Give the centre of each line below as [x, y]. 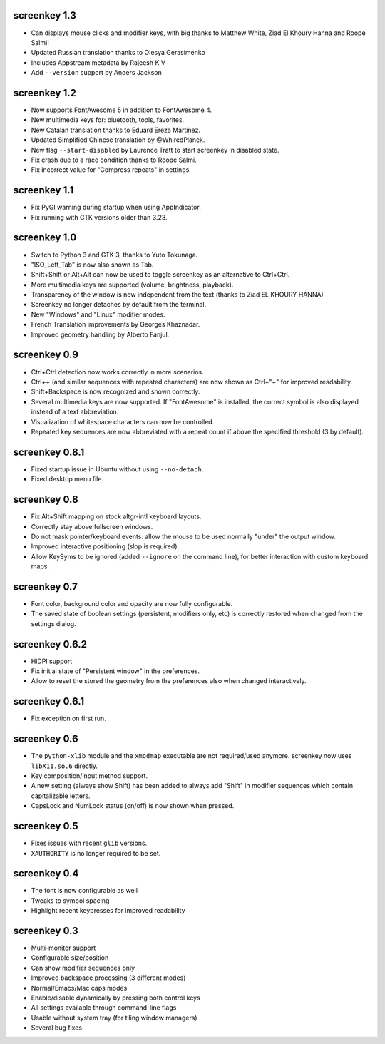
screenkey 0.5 [46, 826]
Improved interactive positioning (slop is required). [105, 546]
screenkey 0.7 [45, 587]
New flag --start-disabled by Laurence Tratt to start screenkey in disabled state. [155, 150]
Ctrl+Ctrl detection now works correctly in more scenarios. [118, 372]
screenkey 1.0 [45, 238]
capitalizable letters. [61, 796]
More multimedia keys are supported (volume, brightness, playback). [132, 285]
